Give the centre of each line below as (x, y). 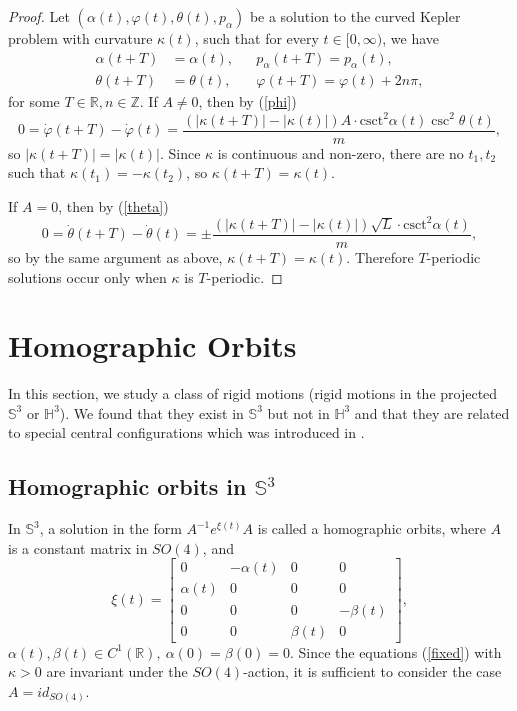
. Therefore (380, 256)
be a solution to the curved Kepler (355, 16)
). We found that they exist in (151, 412)
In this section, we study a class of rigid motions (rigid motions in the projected (253, 393)
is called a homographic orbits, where (371, 528)
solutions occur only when (87, 276)
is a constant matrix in (78, 547)
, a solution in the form (110, 528)
